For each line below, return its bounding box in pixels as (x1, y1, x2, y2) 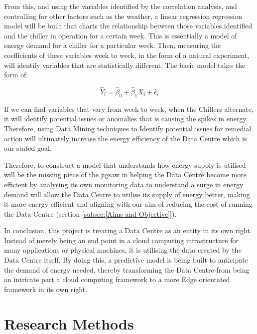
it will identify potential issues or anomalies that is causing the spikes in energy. (4, 113, 248, 124)
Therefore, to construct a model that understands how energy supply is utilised (4, 159, 246, 170)
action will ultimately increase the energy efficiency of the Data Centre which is (4, 133, 247, 143)
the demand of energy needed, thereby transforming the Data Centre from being (4, 264, 250, 275)
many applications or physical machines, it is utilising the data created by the (4, 245, 242, 255)
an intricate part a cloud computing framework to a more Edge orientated (4, 274, 230, 285)
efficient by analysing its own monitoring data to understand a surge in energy (4, 179, 244, 189)
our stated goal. (4, 143, 52, 153)
